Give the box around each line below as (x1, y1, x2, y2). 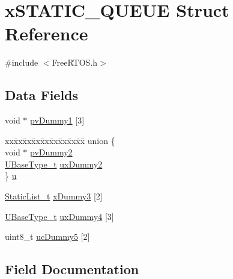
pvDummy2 (30, 146, 73, 158)
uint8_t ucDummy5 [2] (5, 230, 90, 243)
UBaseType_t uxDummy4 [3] (5, 210, 114, 222)
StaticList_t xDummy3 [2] (5, 190, 103, 202)
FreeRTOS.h (52, 56, 98, 69)
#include (5, 56, 38, 69)
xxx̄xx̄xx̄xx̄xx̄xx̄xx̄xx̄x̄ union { (5, 134, 115, 146)
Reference (5, 21, 88, 46)
